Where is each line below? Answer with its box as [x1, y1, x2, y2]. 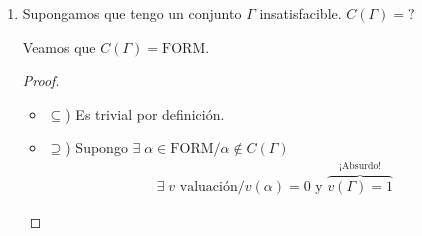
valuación [179, 180, 238, 195]
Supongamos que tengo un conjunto [22, 3, 242, 23]
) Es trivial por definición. [65, 103, 225, 124]
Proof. [22, 70, 60, 91]
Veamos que [22, 36, 96, 57]
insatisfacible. [259, 3, 342, 23]
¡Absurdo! [339, 160, 382, 171]
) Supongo [65, 137, 128, 158]
